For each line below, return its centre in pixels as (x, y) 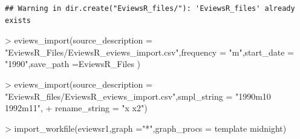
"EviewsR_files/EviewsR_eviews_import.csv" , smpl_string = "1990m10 (138, 96)
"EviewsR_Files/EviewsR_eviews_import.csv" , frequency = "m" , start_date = (149, 52)
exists (18, 20)
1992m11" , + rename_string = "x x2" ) (76, 108)
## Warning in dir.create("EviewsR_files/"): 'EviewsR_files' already (150, 8)
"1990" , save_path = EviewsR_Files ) (73, 64)
